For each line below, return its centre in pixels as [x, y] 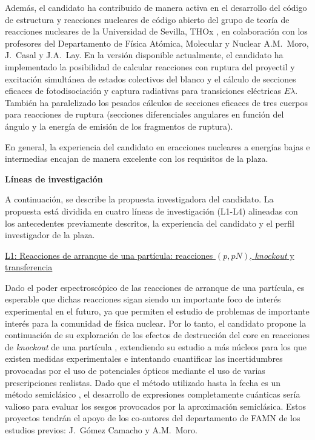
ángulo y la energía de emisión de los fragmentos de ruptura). [119, 126]
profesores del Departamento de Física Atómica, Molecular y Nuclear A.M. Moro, [157, 43]
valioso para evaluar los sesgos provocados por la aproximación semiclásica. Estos [155, 406]
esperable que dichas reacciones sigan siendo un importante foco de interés [143, 299]
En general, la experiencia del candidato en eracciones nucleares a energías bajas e [157, 146]
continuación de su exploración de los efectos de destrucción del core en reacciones [157, 335]
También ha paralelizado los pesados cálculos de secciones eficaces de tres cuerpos [157, 102]
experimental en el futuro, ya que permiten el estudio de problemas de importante [157, 311]
